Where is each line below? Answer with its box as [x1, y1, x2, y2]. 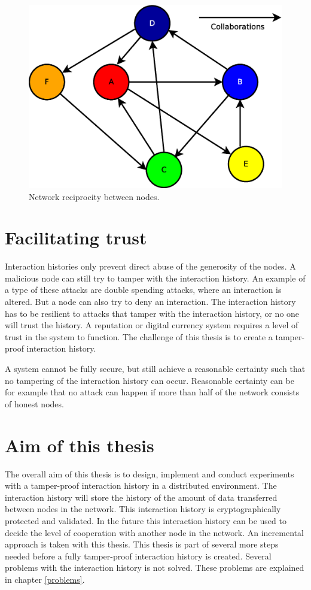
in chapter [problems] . [5, 573, 85, 585]
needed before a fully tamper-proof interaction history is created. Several [5, 549, 272, 562]
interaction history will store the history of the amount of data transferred [5, 491, 278, 503]
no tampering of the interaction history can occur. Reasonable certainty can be [5, 374, 294, 386]
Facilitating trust [5, 225, 147, 250]
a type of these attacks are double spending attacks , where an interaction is [5, 283, 282, 296]
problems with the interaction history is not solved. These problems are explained [5, 561, 304, 574]
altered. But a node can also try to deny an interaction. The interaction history [5, 295, 296, 308]
